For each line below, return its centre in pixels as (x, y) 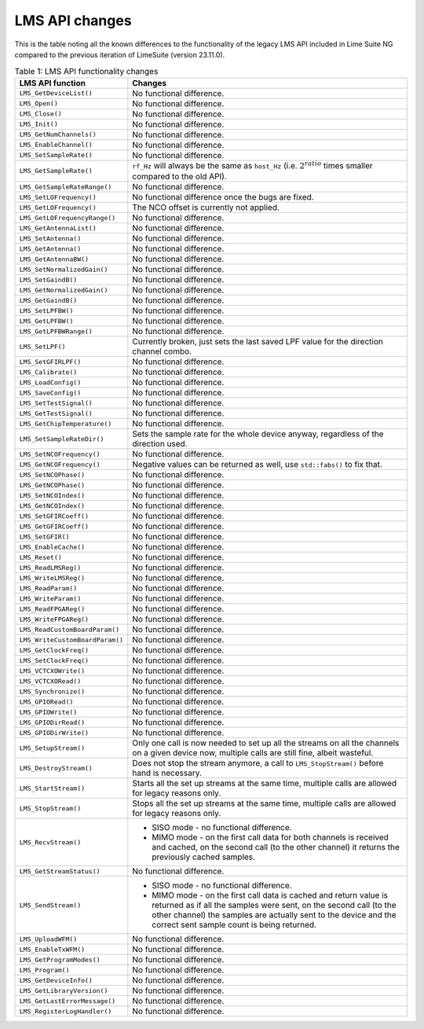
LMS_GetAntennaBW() (54, 259)
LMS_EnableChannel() (56, 145)
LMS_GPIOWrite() (48, 712)
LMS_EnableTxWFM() (52, 949)
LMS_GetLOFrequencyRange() (68, 217)
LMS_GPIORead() (46, 702)
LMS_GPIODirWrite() (54, 732)
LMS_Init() (39, 125)
